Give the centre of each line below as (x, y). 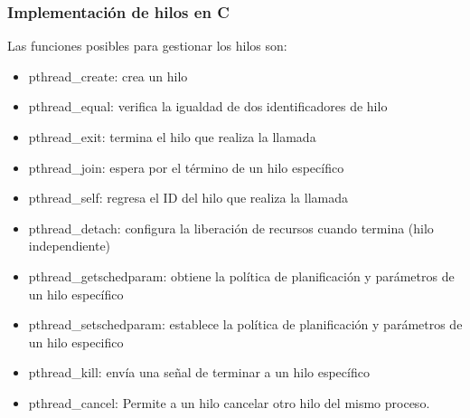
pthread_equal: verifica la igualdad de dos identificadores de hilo (208, 106)
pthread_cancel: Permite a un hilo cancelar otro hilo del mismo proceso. (229, 402)
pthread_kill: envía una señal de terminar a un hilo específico (199, 372)
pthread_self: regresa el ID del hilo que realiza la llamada (188, 198)
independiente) (70, 246)
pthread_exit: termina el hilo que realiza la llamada (172, 137)
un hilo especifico (76, 342)
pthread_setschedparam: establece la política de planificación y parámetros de (245, 324)
